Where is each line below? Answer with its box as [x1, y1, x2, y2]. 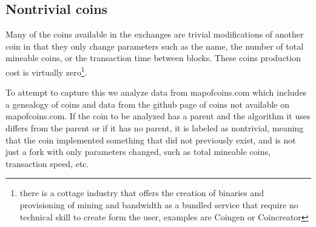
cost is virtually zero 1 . [5, 64, 87, 78]
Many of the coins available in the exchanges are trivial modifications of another [5, 28, 304, 41]
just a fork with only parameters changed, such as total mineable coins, [5, 145, 271, 158]
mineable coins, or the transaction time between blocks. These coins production [5, 51, 301, 64]
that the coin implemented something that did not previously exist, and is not [5, 133, 296, 146]
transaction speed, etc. [5, 157, 89, 169]
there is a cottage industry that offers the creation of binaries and [19, 186, 264, 199]
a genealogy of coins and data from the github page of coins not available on [5, 97, 290, 110]
